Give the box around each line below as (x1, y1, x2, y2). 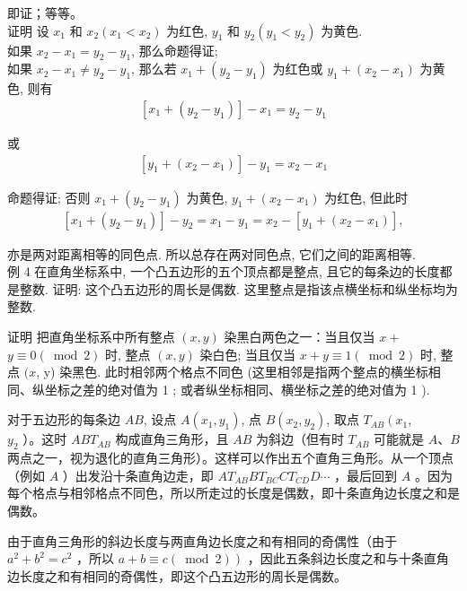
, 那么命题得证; (131, 40, 218, 59)
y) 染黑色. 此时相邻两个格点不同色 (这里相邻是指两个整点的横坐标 (43, 362, 428, 381)
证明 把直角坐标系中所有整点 (7, 327, 175, 346)
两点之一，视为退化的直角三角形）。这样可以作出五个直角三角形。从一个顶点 (7, 448, 454, 467)
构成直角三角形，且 (115, 430, 229, 448)
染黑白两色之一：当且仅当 (224, 327, 375, 346)
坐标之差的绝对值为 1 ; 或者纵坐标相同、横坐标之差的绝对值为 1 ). (44, 379, 430, 398)
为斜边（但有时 (255, 430, 344, 448)
